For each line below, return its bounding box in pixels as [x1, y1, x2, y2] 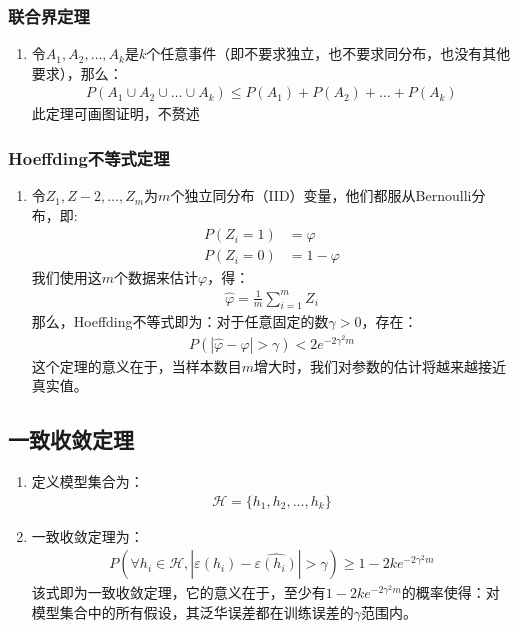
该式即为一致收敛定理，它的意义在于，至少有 [31, 582, 326, 603]
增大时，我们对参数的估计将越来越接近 [254, 355, 507, 376]
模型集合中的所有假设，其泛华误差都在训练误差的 [31, 601, 354, 622]
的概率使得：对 [401, 582, 500, 603]
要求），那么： [31, 62, 123, 83]
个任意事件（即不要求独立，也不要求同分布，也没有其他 [146, 43, 511, 64]
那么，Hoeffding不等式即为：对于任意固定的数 [31, 311, 329, 332]
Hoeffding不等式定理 [8, 145, 170, 170]
